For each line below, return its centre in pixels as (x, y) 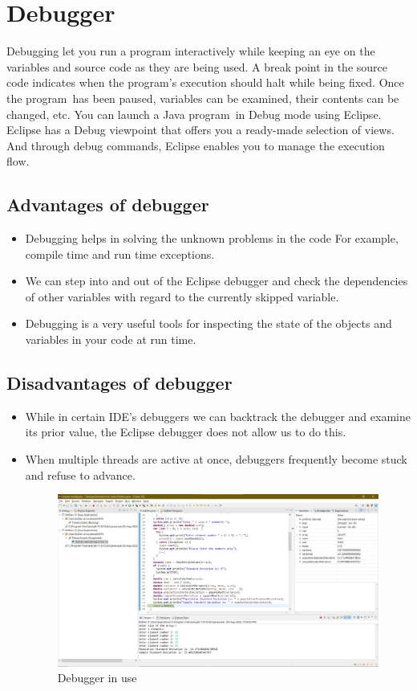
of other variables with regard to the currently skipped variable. (182, 296)
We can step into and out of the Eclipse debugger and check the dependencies (217, 281)
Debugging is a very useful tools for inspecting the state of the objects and (208, 323)
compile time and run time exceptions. (120, 254)
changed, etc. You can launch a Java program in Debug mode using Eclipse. (194, 114)
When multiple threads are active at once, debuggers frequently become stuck (216, 459)
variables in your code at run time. (111, 339)
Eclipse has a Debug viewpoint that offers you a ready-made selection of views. (200, 130)
